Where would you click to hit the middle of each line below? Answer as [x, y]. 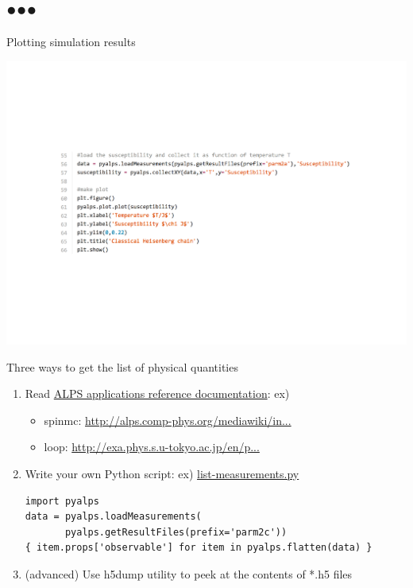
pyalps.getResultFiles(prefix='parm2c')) [176, 532]
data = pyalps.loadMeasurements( [113, 517]
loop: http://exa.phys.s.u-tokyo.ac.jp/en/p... [152, 447]
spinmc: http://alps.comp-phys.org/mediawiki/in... [168, 420]
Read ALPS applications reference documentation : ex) [157, 393]
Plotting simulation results [71, 42]
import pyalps [62, 501]
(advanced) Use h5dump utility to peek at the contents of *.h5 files [189, 573]
